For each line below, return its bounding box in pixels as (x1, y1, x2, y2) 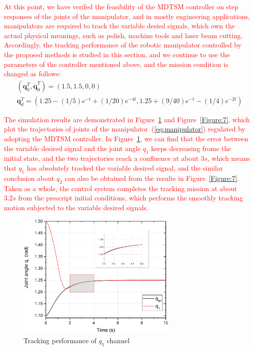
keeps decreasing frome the (151, 143, 232, 153)
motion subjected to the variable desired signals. (4, 202, 148, 212)
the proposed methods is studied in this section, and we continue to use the (4, 49, 230, 59)
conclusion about (4, 173, 55, 183)
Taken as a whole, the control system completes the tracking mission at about (4, 183, 237, 193)
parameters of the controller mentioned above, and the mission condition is (4, 59, 228, 69)
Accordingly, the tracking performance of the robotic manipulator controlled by (4, 40, 242, 50)
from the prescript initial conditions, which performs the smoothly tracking (18, 193, 243, 203)
